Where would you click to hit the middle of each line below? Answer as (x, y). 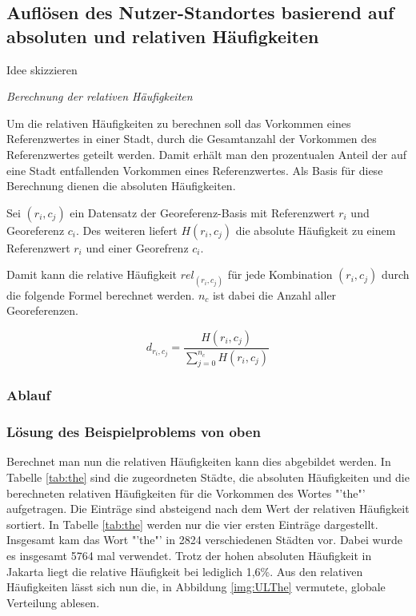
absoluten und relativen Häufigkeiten (163, 36)
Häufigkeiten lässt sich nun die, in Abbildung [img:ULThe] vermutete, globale (196, 587)
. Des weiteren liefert (127, 230)
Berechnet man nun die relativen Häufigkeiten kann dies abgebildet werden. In (199, 461)
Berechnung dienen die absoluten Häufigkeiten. (121, 186)
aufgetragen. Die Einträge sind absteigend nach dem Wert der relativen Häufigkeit (208, 509)
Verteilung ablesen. (53, 602)
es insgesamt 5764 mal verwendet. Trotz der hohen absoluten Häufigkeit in (189, 556)
